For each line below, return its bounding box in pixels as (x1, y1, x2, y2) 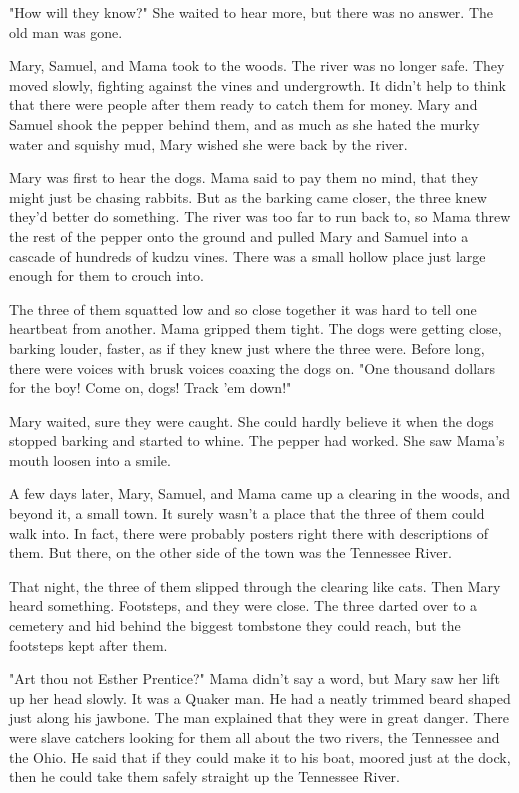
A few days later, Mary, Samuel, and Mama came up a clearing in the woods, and (9, 483, 511, 504)
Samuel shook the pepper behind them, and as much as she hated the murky (9, 113, 480, 134)
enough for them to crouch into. (9, 265, 204, 286)
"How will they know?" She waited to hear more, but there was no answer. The (9, 2, 494, 22)
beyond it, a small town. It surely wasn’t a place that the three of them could (9, 503, 485, 524)
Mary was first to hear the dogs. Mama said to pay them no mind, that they (9, 167, 479, 188)
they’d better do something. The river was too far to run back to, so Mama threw (9, 206, 511, 227)
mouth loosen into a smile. (9, 449, 171, 470)
